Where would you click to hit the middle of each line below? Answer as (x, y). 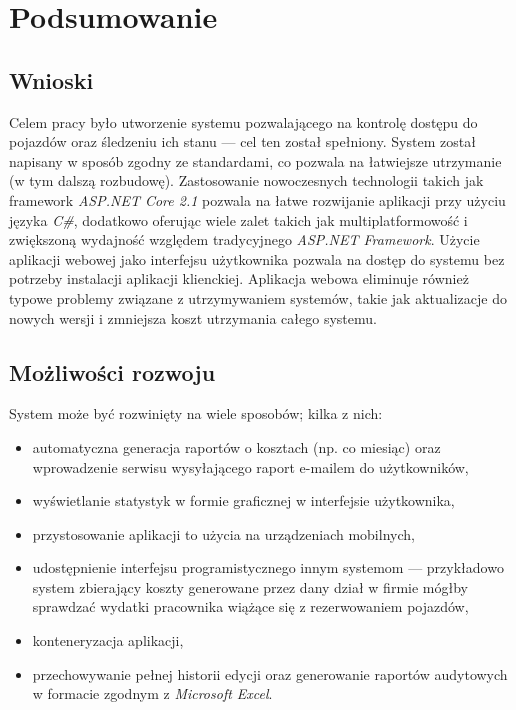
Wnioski (51, 79)
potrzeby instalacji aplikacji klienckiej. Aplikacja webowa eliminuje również (239, 278)
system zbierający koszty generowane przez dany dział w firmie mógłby (250, 586)
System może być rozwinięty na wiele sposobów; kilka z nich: (196, 413)
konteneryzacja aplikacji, (108, 640)
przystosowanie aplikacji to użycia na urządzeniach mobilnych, (223, 533)
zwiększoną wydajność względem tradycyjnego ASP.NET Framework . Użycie (244, 239)
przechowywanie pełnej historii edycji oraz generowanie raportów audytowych (270, 673)
